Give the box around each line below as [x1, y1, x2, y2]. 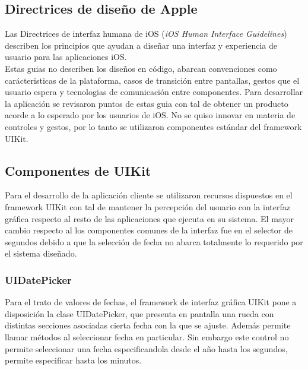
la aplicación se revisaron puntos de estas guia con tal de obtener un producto [5, 97, 288, 109]
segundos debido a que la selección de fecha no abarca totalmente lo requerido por [5, 235, 303, 248]
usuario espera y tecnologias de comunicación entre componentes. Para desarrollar [5, 86, 303, 98]
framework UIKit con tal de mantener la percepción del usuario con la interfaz [5, 200, 290, 213]
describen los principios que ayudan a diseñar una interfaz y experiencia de [5, 39, 278, 51]
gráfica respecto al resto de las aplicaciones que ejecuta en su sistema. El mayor [5, 212, 294, 224]
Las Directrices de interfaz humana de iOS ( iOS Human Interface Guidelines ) [5, 27, 287, 40]
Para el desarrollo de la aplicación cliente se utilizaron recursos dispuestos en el [5, 189, 293, 201]
